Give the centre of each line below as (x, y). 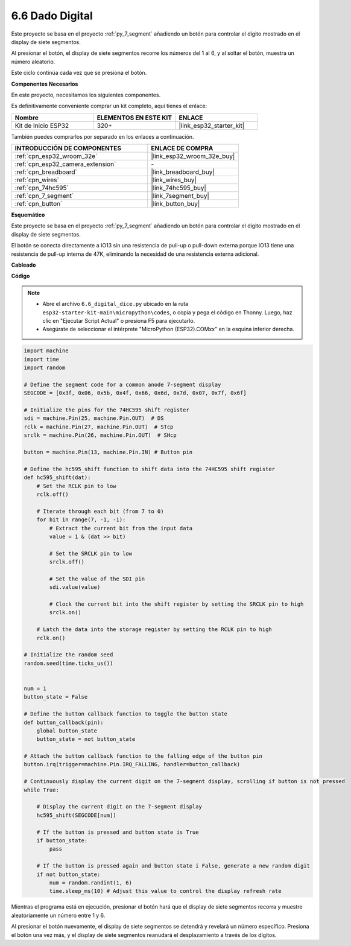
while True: (42, 790)
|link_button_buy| (175, 204)
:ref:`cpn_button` (39, 204)
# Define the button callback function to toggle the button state (126, 714)
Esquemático (28, 215)
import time (42, 359)
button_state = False (56, 697)
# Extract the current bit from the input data (121, 528)
